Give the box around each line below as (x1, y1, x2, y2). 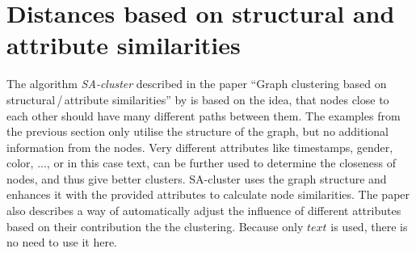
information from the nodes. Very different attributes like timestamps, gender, (6, 138, 393, 155)
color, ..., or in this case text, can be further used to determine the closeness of (6, 154, 397, 171)
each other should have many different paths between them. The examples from (6, 107, 401, 124)
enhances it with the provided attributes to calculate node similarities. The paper (6, 186, 410, 203)
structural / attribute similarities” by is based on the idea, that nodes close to (6, 91, 389, 108)
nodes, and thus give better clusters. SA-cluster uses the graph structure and (6, 170, 387, 187)
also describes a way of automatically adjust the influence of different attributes (6, 202, 401, 219)
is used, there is (330, 217, 408, 234)
